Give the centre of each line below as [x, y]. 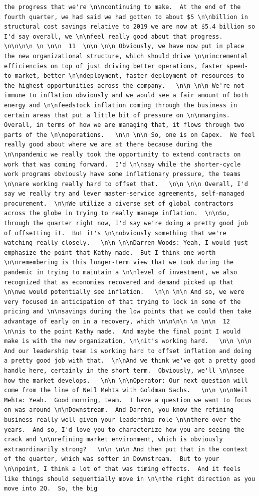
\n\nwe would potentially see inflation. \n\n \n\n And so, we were [124, 292]
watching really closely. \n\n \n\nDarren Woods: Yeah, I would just [126, 243]
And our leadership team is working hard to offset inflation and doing [128, 351]
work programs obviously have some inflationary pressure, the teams [122, 174]
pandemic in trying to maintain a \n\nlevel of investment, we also [121, 273]
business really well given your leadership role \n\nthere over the [122, 420]
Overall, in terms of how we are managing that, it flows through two [124, 125]
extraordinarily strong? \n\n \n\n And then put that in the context [126, 449]
